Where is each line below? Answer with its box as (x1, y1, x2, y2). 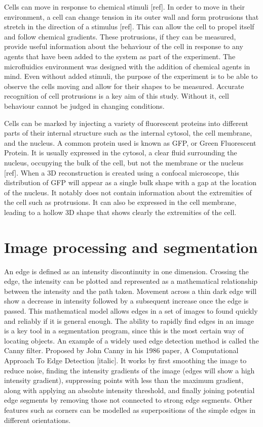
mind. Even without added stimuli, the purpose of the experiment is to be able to (4, 71, 258, 81)
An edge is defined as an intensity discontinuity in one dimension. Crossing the (4, 266, 249, 276)
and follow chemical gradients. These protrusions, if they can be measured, (4, 31, 236, 41)
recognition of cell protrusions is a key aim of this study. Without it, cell (4, 91, 229, 101)
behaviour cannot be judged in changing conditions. (4, 100, 165, 111)
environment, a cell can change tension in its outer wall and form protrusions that (4, 11, 259, 22)
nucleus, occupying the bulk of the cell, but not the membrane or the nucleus (4, 157, 244, 167)
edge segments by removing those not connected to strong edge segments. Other (4, 395, 252, 405)
